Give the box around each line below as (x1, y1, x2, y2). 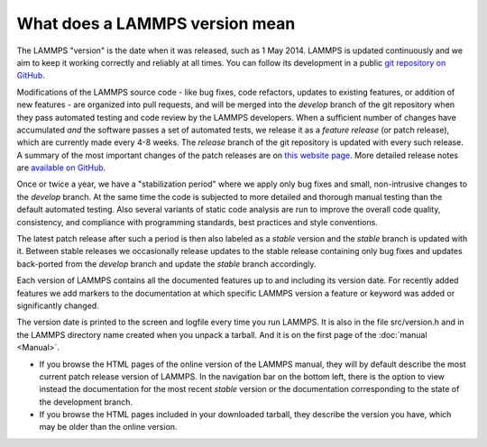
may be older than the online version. (39, 422, 178, 433)
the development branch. (39, 397, 133, 407)
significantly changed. (16, 300, 99, 311)
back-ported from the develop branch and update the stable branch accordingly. (16, 258, 317, 269)
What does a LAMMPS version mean (16, 14, 296, 33)
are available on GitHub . (16, 162, 106, 173)
